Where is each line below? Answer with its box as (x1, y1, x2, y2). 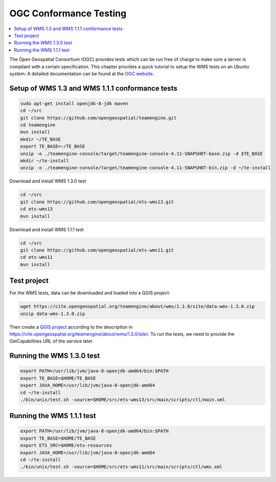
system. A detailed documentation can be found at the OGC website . (9, 71, 154, 77)
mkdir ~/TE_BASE (20, 136, 61, 142)
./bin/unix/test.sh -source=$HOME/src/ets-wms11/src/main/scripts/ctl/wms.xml (20, 464, 222, 470)
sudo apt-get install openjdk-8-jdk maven (20, 100, 128, 106)
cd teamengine (20, 122, 56, 128)
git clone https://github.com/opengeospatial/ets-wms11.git (20, 247, 174, 253)
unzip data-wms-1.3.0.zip (20, 311, 85, 316)
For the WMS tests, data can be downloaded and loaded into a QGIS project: (9, 290, 171, 296)
